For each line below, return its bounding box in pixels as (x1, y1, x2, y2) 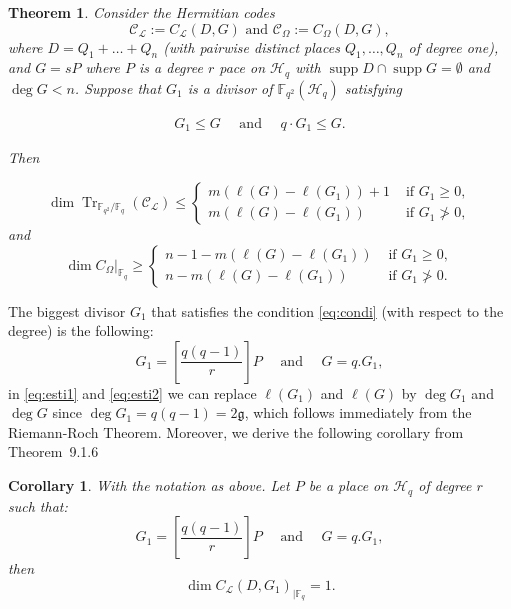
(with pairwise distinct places (163, 36, 340, 57)
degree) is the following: (8, 320, 154, 341)
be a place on (308, 475, 389, 496)
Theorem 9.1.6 (8, 441, 99, 462)
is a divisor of (187, 77, 273, 98)
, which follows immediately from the (244, 402, 472, 423)
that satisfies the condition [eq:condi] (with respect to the (151, 300, 504, 321)
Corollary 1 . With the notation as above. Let (8, 475, 290, 496)
